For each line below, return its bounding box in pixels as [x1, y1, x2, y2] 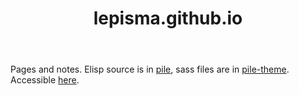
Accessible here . [10, 74, 80, 86]
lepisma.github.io [93, 7, 243, 30]
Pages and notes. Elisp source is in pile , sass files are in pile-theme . [10, 63, 290, 76]
